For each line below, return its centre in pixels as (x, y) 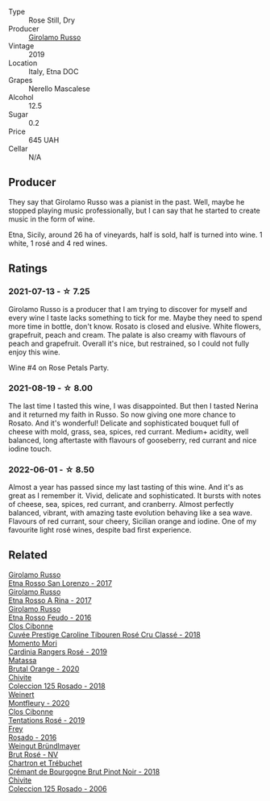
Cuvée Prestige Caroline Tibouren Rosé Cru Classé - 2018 (105, 634)
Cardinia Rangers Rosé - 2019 (58, 651)
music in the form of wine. (52, 219)
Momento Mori (33, 643)
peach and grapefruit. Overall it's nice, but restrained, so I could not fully (129, 343)
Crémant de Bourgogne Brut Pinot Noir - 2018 (84, 771)
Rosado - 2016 (33, 737)
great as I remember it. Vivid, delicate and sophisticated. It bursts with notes (135, 496)
